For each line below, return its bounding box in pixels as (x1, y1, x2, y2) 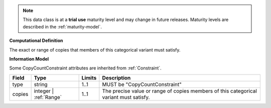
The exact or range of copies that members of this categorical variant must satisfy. (9, 46, 181, 52)
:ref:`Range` (34, 93, 62, 100)
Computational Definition (9, 37, 63, 43)
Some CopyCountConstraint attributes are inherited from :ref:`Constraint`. (9, 65, 162, 71)
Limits (81, 74, 97, 81)
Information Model (9, 55, 49, 62)
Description (102, 74, 131, 81)
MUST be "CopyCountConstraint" (102, 80, 182, 87)
